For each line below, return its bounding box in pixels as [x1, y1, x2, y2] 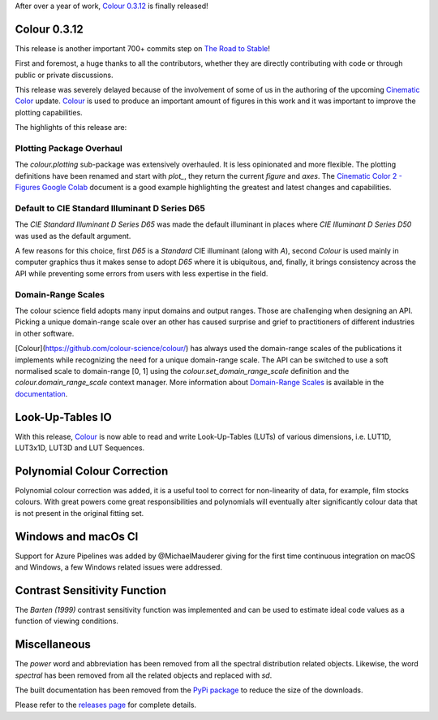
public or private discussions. [15, 70, 114, 80]
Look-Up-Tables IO [15, 410, 113, 424]
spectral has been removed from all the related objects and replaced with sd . [15, 670, 273, 680]
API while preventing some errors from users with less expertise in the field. [15, 268, 268, 278]
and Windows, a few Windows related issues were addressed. [15, 562, 223, 572]
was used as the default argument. [15, 231, 131, 241]
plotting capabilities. [15, 107, 83, 117]
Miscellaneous [15, 638, 91, 652]
